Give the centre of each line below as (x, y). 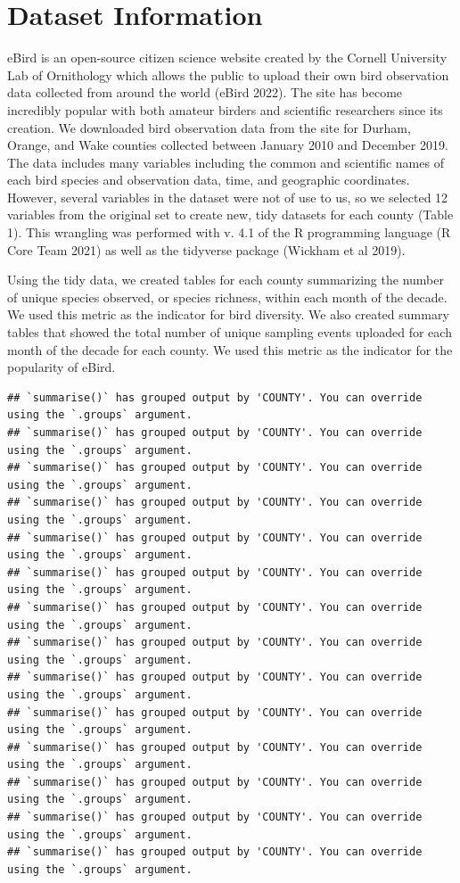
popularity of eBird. (62, 367)
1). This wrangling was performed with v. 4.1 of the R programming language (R (229, 232)
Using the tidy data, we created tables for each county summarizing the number (226, 280)
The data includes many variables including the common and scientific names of (226, 162)
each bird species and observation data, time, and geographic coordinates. (209, 180)
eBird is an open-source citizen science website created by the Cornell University (227, 58)
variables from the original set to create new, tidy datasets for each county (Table (230, 215)
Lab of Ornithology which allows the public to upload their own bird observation (228, 74)
